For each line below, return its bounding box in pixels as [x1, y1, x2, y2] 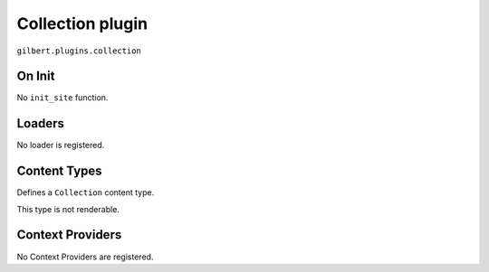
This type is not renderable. [16, 203, 120, 214]
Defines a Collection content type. [16, 187, 155, 198]
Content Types [16, 164, 103, 179]
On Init [16, 69, 55, 84]
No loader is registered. [16, 140, 105, 151]
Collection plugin [16, 14, 149, 33]
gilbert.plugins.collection [16, 45, 142, 56]
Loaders [16, 116, 65, 131]
